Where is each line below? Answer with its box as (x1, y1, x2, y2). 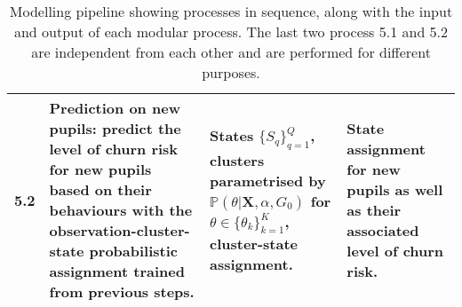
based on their (49, 179, 152, 200)
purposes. (202, 62, 260, 83)
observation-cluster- (49, 220, 190, 240)
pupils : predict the (49, 118, 181, 138)
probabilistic (89, 240, 178, 261)
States (210, 125, 254, 146)
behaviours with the (49, 200, 193, 220)
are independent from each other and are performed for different (31, 42, 431, 62)
